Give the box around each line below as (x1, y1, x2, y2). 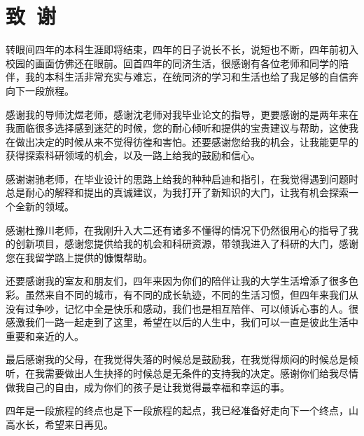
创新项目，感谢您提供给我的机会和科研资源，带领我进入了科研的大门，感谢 (15, 236, 358, 251)
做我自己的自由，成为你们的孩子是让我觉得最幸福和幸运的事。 (6, 379, 290, 394)
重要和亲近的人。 (6, 328, 84, 343)
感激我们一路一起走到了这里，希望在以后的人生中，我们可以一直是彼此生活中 (6, 315, 358, 329)
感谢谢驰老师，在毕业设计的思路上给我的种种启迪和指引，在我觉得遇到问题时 (6, 171, 358, 186)
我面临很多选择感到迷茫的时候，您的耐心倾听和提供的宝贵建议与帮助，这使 (6, 121, 349, 135)
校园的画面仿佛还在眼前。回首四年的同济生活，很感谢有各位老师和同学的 (6, 55, 339, 70)
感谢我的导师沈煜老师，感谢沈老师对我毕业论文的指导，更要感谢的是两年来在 (6, 107, 358, 121)
